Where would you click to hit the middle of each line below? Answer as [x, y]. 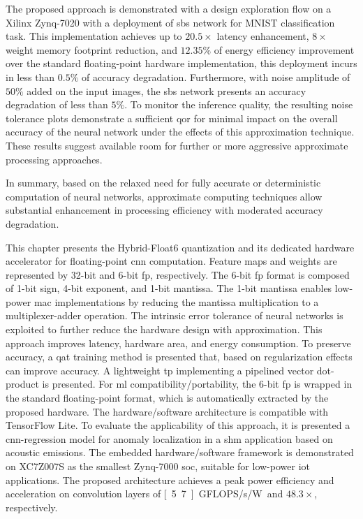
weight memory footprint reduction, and [91, 49]
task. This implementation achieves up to [94, 36]
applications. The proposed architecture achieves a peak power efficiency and [170, 480]
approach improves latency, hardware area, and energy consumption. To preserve [178, 343]
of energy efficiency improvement [284, 49]
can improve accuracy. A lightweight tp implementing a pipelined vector [160, 370]
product [22, 384]
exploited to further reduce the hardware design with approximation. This [164, 329]
